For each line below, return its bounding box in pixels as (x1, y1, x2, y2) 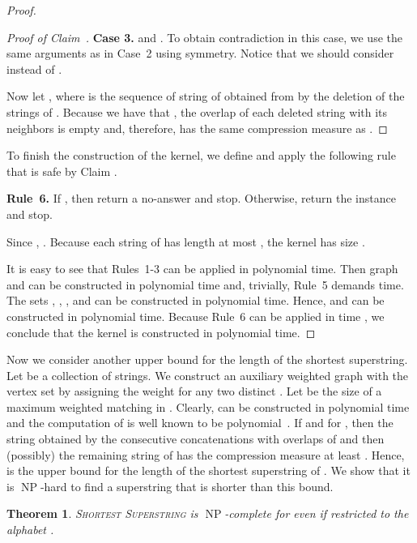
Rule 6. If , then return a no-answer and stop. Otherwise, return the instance (6, 190, 396, 207)
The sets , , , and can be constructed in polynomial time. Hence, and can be (6, 292, 385, 309)
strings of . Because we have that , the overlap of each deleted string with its (6, 103, 388, 120)
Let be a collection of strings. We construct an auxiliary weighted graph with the (6, 366, 409, 383)
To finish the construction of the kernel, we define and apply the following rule (6, 147, 396, 164)
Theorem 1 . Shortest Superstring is (6, 505, 198, 522)
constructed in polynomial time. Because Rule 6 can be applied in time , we (6, 307, 385, 324)
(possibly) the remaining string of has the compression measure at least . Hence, (6, 446, 405, 463)
